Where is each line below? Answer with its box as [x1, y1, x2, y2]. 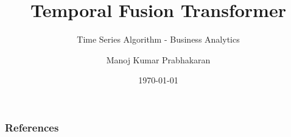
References [5, 119, 59, 135]
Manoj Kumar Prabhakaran [106, 53, 211, 66]
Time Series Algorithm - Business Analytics [77, 33, 240, 46]
